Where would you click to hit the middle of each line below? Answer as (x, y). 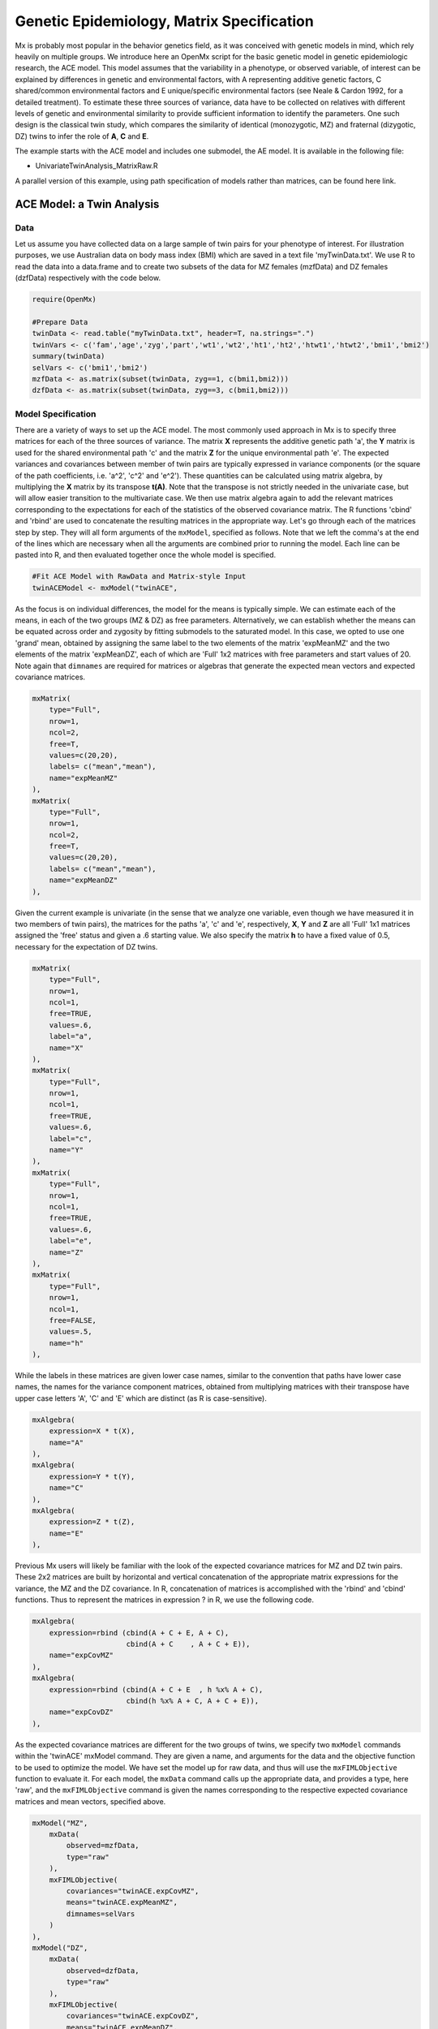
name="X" (67, 1048)
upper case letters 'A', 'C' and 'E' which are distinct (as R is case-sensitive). (141, 1398)
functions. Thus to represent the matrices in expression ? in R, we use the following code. (164, 1600)
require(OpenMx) (64, 299)
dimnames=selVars (101, 1914)
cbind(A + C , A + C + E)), (188, 1644)
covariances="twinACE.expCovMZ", (133, 1891)
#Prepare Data (60, 322)
